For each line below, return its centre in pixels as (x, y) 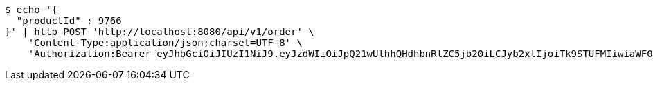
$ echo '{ (31, 10)
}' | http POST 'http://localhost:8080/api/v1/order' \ (160, 32)
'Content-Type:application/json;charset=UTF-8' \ (165, 43)
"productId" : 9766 (69, 21)
